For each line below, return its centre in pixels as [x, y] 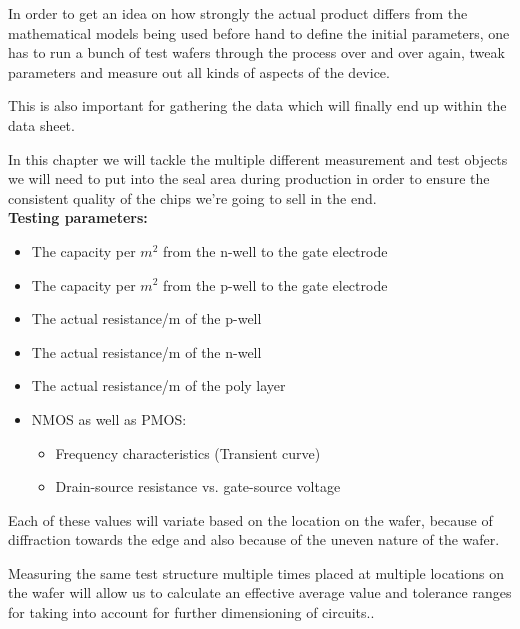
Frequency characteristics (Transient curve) [188, 452]
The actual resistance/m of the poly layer [158, 385]
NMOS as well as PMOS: [109, 418]
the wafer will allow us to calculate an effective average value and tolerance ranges [260, 592]
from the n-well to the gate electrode [275, 250]
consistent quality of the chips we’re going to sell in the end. [192, 197]
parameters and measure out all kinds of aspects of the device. [199, 71]
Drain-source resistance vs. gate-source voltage [198, 486]
